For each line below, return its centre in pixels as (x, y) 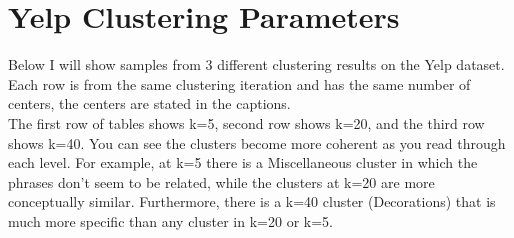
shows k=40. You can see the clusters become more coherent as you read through (257, 142)
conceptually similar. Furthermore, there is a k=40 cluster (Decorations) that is (252, 201)
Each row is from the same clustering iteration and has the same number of (239, 83)
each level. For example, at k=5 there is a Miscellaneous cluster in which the (243, 162)
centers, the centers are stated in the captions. (149, 103)
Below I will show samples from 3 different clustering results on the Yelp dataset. (256, 64)
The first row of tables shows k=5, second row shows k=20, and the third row (246, 122)
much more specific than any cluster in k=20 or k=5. (170, 220)
